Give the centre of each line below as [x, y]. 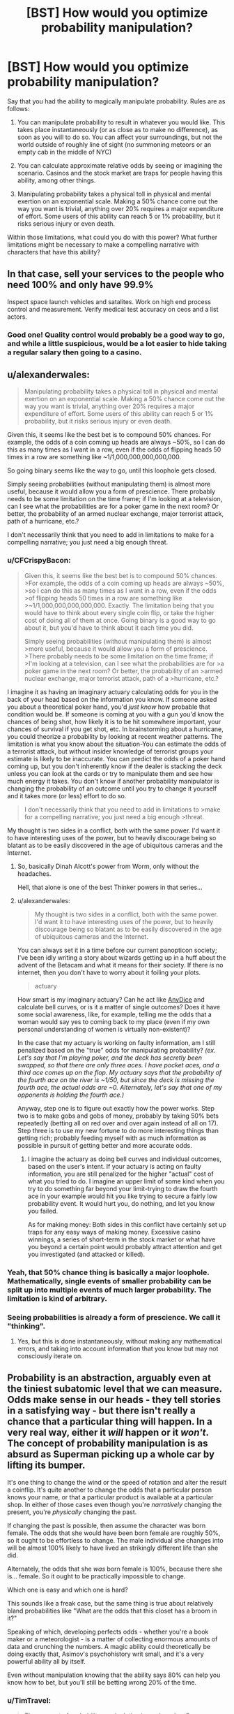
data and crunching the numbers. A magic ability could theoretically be [109, 1646]
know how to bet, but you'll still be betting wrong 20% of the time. [102, 1682]
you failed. [43, 1211]
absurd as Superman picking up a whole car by [111, 1454]
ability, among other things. [56, 180]
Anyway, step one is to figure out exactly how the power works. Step [116, 1108]
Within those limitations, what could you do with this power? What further [112, 237]
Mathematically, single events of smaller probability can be [109, 1281]
